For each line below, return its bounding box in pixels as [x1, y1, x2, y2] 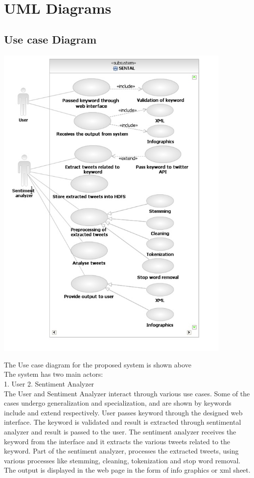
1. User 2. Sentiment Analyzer [4, 379, 94, 389]
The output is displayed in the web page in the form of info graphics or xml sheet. [4, 465, 251, 475]
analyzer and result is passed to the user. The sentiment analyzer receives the [4, 427, 236, 437]
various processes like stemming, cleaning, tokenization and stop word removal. [4, 455, 241, 465]
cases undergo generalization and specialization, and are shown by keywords [4, 398, 231, 408]
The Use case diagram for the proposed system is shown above [4, 359, 191, 369]
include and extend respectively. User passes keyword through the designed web [4, 407, 243, 417]
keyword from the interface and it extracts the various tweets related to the [4, 436, 231, 446]
